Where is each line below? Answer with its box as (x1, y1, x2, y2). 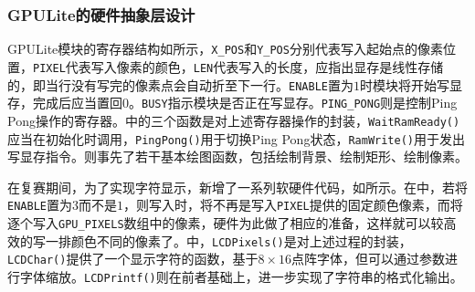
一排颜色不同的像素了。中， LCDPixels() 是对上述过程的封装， (45, 231, 412, 250)
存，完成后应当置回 (7, 93, 122, 112)
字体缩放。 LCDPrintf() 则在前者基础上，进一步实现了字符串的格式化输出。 (19, 266, 463, 286)
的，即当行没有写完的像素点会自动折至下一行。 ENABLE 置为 (7, 75, 354, 94)
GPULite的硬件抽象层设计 (7, 3, 195, 26)
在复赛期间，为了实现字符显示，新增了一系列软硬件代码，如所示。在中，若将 (7, 177, 468, 196)
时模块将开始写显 (359, 75, 462, 94)
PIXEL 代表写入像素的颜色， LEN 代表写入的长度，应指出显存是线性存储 (33, 57, 444, 76)
